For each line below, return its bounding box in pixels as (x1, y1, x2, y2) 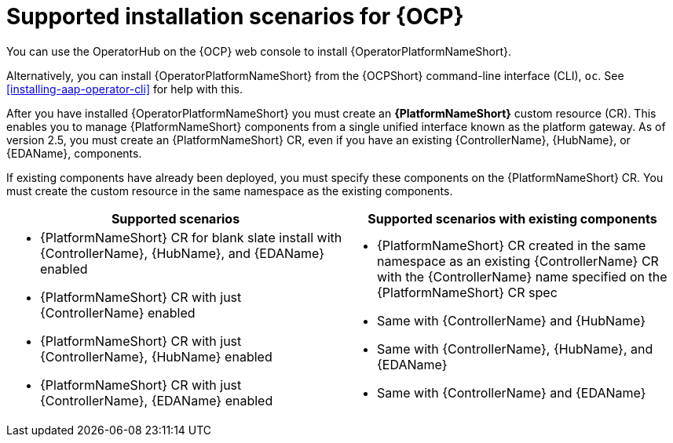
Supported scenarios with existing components (368, 210, 657, 227)
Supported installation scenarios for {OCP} (6, 3, 464, 30)
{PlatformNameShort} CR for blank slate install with (40, 229, 342, 245)
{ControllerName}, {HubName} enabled (40, 348, 272, 365)
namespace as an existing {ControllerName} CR (377, 252, 659, 269)
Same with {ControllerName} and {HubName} (377, 312, 646, 329)
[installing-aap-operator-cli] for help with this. (6, 82, 243, 96)
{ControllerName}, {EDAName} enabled (40, 392, 273, 409)
